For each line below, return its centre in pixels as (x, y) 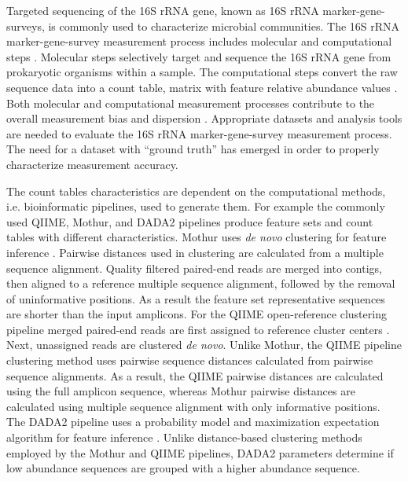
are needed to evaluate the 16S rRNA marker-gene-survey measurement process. (199, 133)
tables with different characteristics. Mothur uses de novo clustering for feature (197, 237)
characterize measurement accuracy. (92, 164)
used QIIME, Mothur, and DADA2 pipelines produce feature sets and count (190, 221)
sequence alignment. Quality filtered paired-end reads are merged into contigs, (194, 268)
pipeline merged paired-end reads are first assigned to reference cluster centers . (198, 329)
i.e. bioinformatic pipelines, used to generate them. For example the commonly (196, 206)
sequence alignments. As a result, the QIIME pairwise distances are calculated (195, 375)
